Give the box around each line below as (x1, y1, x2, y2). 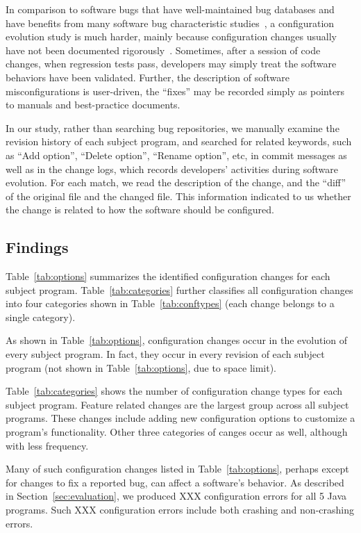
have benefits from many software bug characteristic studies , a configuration (6, 15, 335, 30)
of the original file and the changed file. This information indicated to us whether (6, 188, 351, 203)
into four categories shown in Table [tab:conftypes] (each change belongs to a (6, 296, 335, 311)
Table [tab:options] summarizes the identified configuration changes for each (6, 269, 330, 284)
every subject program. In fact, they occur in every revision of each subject (6, 347, 325, 361)
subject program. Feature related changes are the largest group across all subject (6, 397, 349, 411)
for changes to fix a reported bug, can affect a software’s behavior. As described (6, 475, 344, 489)
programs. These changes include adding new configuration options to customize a (6, 411, 355, 425)
